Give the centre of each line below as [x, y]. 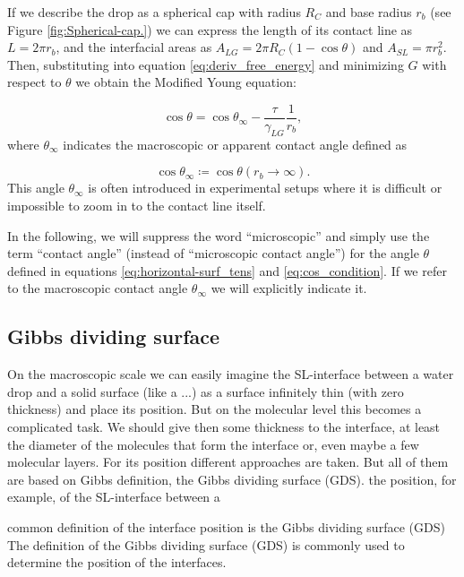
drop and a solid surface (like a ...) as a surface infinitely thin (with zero [206, 391]
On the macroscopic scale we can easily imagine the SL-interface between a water [231, 374]
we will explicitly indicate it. [289, 288]
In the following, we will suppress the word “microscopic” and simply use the [219, 235]
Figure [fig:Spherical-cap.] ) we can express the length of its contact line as [210, 29]
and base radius [369, 12]
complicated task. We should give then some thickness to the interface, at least [224, 426]
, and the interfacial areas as [134, 47]
